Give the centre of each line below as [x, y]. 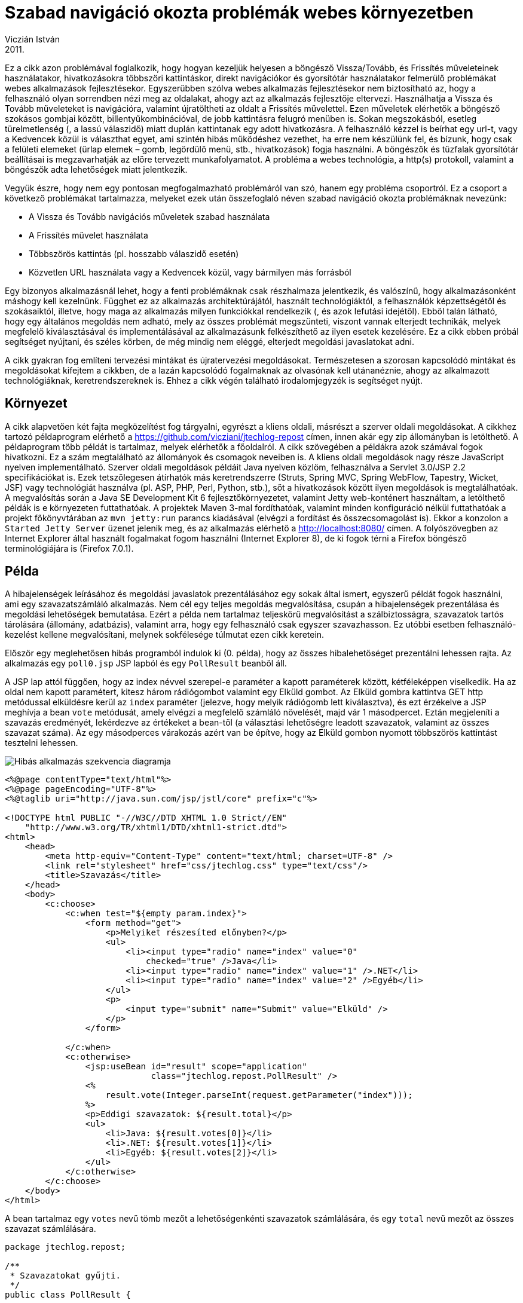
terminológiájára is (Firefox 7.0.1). [69, 548]
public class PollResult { [68, 1295]
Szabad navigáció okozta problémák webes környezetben [239, 13]
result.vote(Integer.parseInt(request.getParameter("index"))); [259, 1095]
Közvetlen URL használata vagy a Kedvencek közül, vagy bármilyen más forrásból [190, 272]
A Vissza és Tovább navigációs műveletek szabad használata [149, 216]
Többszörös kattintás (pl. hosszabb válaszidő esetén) [134, 253]
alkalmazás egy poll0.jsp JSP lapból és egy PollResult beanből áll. [146, 663]
